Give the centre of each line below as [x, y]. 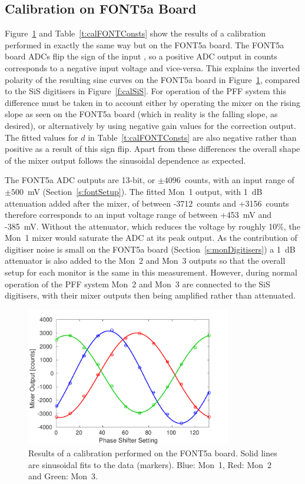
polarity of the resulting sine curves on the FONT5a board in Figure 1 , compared [152, 79]
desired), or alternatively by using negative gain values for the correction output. [150, 125]
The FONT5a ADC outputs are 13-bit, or [80, 180]
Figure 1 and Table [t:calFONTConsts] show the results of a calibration [135, 33]
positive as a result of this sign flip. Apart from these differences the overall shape [152, 149]
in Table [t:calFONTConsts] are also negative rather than [192, 137]
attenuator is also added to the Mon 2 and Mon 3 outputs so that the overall [145, 261]
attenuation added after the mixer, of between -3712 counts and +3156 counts [147, 203]
